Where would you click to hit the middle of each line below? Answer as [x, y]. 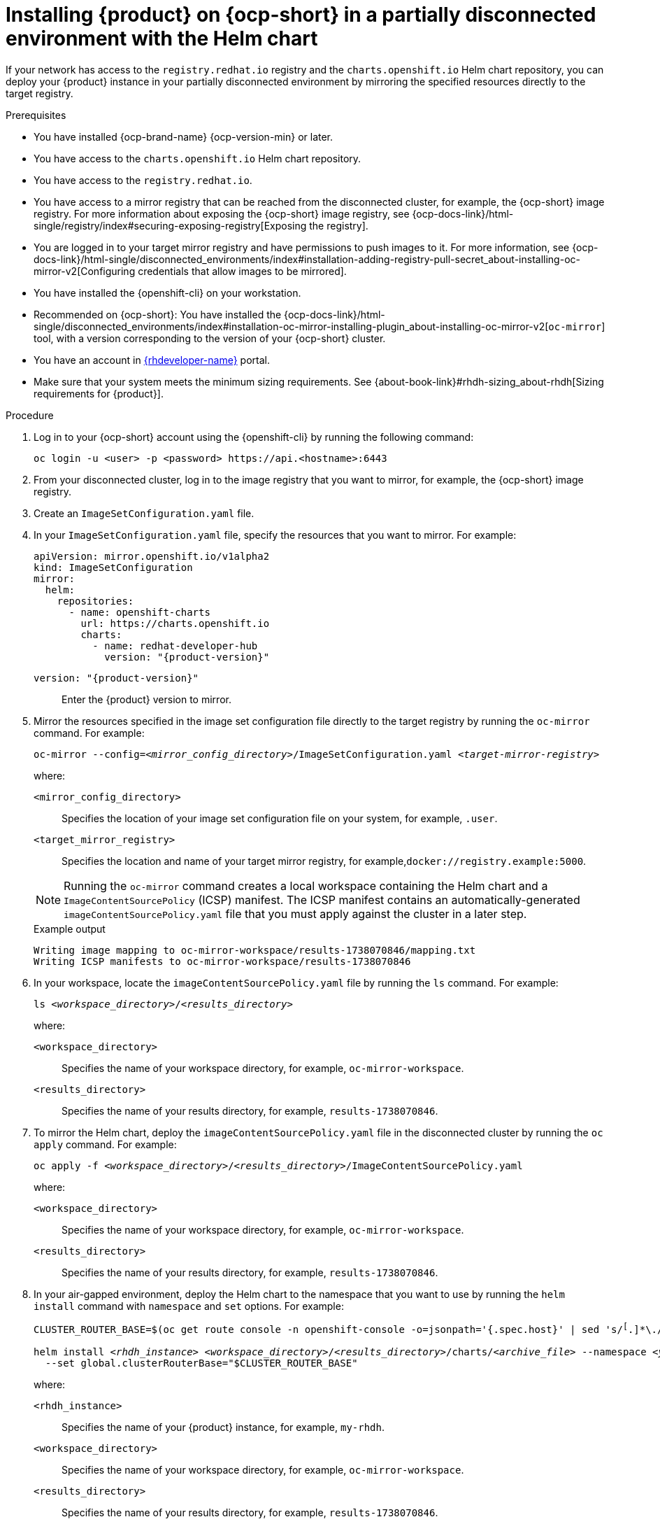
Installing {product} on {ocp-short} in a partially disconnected [301, 15]
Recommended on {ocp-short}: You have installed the [158, 314]
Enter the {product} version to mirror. [146, 699]
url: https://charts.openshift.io [175, 623]
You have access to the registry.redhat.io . [143, 180]
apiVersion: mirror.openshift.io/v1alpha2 [152, 556]
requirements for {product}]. [99, 393]
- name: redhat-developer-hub [175, 645]
